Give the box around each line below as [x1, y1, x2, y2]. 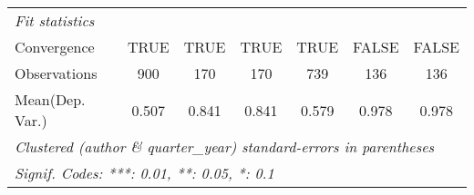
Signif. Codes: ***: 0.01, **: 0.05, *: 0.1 [15, 162, 274, 183]
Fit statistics [15, 10, 95, 31]
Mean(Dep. [15, 89, 86, 110]
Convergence [15, 36, 95, 57]
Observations [15, 63, 98, 83]
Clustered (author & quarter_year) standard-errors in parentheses [15, 136, 435, 157]
